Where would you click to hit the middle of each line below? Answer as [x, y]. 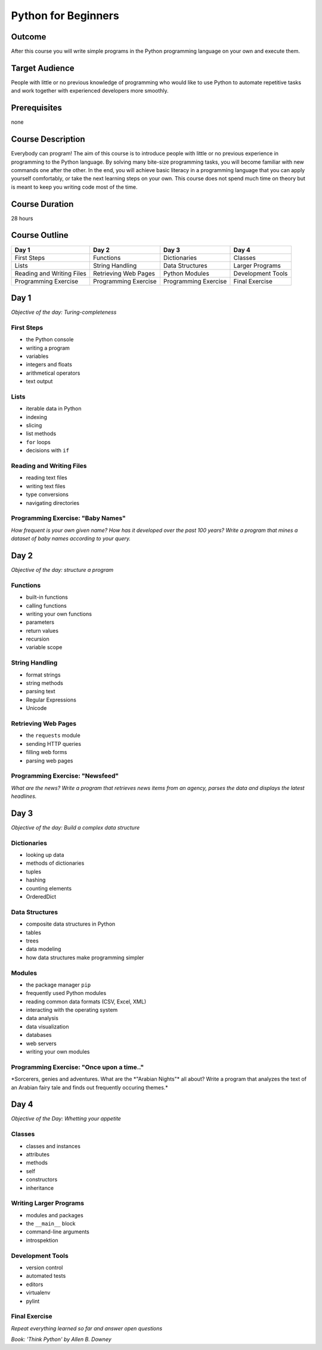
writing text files [46, 486]
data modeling [44, 949]
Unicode [36, 708]
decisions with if [48, 451]
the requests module [53, 736]
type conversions [47, 495]
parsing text [41, 691]
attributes [38, 1154]
